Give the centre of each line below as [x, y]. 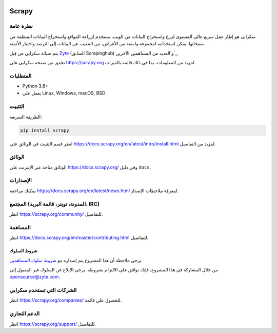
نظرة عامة [21, 26]
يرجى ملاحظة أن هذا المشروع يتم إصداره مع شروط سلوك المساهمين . [76, 260]
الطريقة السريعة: [26, 117]
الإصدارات [21, 180]
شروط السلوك [24, 251]
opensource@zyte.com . [35, 277]
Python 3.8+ [35, 86]
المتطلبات [21, 76]
